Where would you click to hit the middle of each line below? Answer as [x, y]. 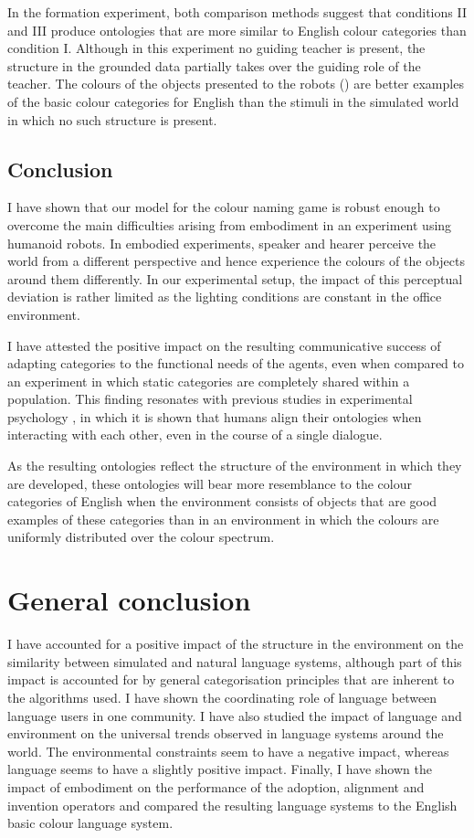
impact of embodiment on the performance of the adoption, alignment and [216, 786]
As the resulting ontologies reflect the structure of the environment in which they [235, 466]
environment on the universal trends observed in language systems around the [226, 733]
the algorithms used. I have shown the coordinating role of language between [222, 697]
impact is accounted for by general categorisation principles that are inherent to [231, 679]
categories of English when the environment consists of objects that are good [222, 501]
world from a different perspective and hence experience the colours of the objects [236, 261]
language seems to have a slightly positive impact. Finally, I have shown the [220, 769]
